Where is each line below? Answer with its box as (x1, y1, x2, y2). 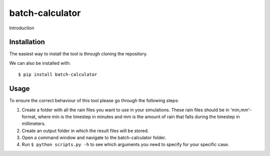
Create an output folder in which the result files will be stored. (21, 128, 149, 134)
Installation (9, 38, 45, 46)
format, (21, 114, 37, 120)
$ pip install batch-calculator (18, 72, 97, 77)
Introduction (9, 25, 34, 31)
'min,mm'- (230, 107, 252, 113)
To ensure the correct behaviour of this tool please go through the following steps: (9, 98, 179, 104)
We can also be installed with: (9, 60, 71, 66)
